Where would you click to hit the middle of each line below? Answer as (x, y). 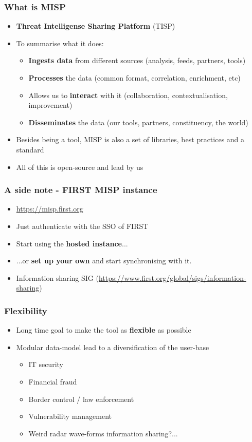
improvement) (50, 105)
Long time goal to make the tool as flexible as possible (104, 330)
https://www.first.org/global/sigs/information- (172, 277)
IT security (46, 364)
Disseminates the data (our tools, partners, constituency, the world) (138, 122)
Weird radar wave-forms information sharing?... (103, 433)
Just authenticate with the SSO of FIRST (82, 226)
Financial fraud (53, 381)
